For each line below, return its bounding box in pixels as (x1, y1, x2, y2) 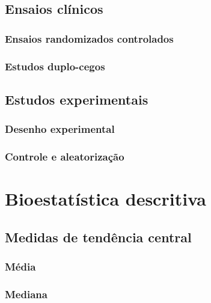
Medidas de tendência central (5, 227, 192, 246)
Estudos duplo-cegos (5, 58, 105, 73)
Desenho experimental (5, 121, 115, 136)
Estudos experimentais (5, 90, 148, 108)
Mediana (5, 286, 47, 301)
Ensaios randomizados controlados (5, 31, 174, 46)
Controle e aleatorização (5, 149, 124, 164)
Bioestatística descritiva (5, 186, 206, 211)
